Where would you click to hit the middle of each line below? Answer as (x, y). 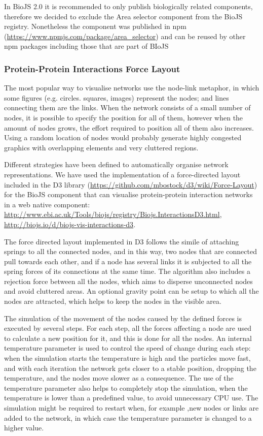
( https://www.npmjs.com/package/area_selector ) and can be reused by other (125, 36)
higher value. (24, 428)
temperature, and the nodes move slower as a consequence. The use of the (119, 378)
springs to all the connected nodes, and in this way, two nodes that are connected (130, 251)
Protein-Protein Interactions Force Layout (92, 68)
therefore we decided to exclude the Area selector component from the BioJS (123, 16)
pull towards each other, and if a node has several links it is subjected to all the (128, 261)
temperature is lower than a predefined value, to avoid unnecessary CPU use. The (131, 398)
